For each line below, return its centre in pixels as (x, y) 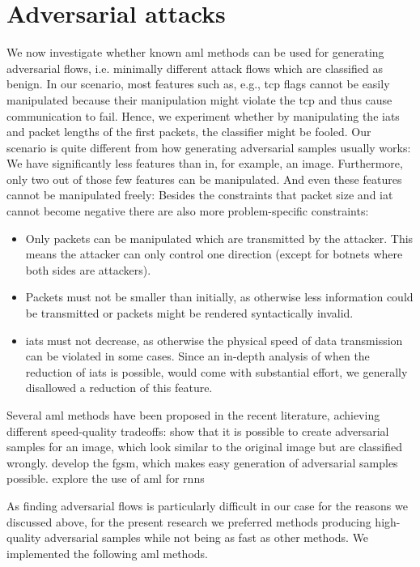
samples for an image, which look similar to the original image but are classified (204, 447)
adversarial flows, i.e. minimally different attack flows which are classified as (195, 68)
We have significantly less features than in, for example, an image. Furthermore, (205, 163)
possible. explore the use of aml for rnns (106, 478)
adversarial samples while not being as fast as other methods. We (207, 537)
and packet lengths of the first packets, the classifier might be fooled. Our (189, 132)
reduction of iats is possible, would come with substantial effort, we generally (216, 371)
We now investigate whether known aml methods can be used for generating (195, 52)
